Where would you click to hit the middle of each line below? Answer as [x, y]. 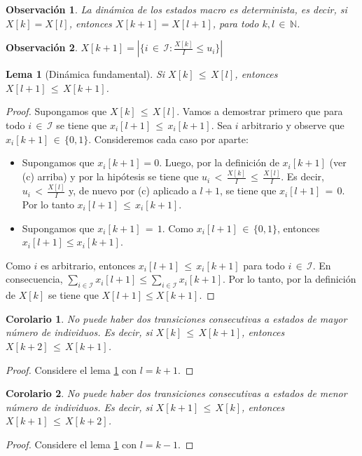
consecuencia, [34, 279]
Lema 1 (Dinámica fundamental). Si [85, 74]
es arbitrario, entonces [88, 265]
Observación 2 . [42, 47]
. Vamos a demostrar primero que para [260, 111]
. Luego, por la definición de [219, 162]
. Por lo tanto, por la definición [290, 279]
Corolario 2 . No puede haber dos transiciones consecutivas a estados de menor [176, 393]
